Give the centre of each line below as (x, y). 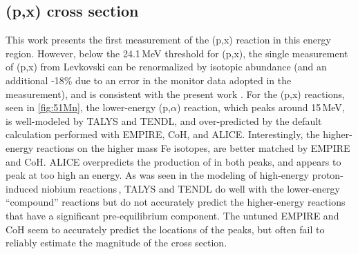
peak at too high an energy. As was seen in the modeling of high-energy (157, 175)
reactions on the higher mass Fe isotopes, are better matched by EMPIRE (193, 147)
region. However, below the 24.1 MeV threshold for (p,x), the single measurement (177, 53)
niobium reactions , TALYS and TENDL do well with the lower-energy (191, 188)
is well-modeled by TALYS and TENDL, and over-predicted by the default (164, 120)
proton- (328, 175)
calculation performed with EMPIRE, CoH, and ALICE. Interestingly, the (163, 134)
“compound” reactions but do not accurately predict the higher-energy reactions (176, 202)
